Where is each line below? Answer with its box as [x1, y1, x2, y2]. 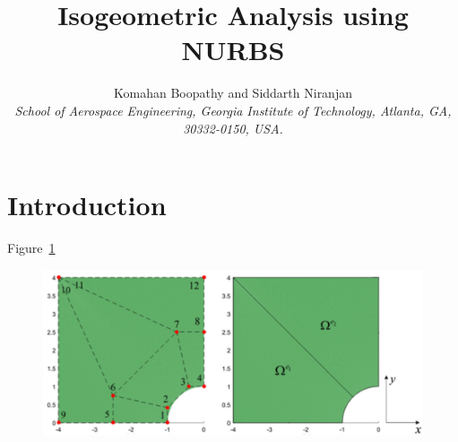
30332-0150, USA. [183, 118, 283, 137]
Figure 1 [7, 238, 56, 257]
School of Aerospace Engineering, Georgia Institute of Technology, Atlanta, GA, [14, 100, 452, 119]
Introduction [7, 186, 167, 223]
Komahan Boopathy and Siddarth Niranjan [114, 83, 352, 102]
